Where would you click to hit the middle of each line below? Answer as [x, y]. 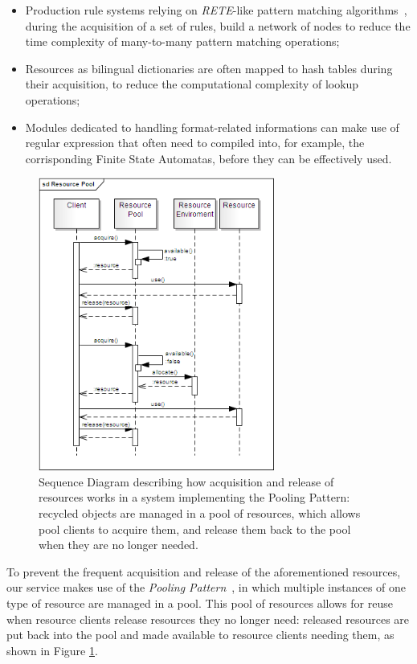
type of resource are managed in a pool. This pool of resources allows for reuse [200, 603]
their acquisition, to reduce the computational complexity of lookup [192, 84]
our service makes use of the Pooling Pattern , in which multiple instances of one [206, 587]
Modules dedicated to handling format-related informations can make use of [212, 127]
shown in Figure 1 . [52, 650]
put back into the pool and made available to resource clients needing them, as [200, 635]
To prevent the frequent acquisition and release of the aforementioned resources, [204, 571]
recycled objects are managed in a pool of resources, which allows [200, 513]
